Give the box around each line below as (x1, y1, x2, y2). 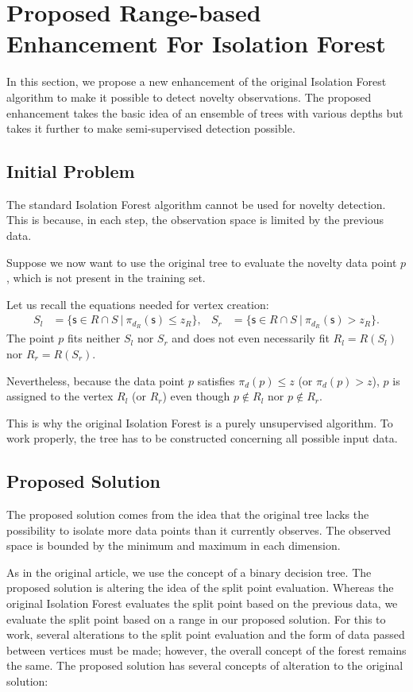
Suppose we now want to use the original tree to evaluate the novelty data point (6, 253, 397, 270)
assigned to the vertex (6, 388, 114, 404)
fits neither (68, 330, 121, 346)
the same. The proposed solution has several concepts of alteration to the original (6, 657, 403, 674)
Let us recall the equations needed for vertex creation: (6, 296, 269, 312)
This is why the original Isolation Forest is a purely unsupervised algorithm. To (6, 414, 393, 431)
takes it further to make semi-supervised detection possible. (6, 120, 295, 137)
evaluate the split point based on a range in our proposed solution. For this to (6, 610, 386, 627)
